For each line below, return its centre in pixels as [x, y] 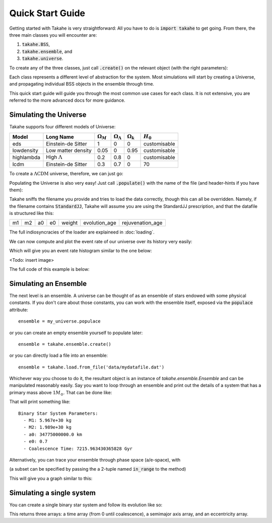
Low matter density [69, 150]
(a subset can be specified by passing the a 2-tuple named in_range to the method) [98, 469]
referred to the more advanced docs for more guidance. [67, 100]
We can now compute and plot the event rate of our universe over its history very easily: [101, 241]
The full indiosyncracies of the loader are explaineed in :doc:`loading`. [82, 232]
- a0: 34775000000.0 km [53, 434]
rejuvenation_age [142, 223]
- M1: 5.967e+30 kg [47, 421]
